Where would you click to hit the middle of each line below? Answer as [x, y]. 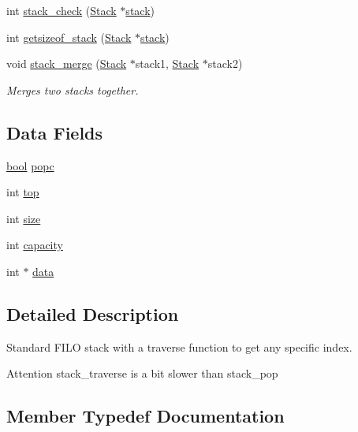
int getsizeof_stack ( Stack [69, 37]
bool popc [30, 165]
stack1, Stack [167, 63]
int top [23, 192]
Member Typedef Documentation [145, 416]
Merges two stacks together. [73, 89]
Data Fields [55, 132]
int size [24, 218]
